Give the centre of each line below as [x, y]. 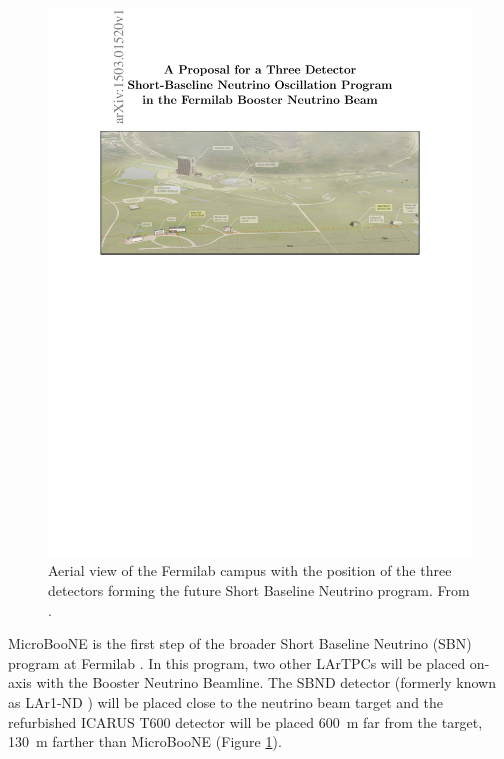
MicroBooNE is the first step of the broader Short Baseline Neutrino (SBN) [240, 643]
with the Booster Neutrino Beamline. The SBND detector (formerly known [266, 682]
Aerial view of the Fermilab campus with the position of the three [250, 570]
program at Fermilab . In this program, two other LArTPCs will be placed [237, 662]
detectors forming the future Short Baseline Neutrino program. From [259, 590]
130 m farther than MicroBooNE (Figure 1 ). [145, 741]
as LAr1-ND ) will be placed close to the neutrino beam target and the [226, 702]
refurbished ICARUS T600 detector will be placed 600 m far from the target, [245, 721]
